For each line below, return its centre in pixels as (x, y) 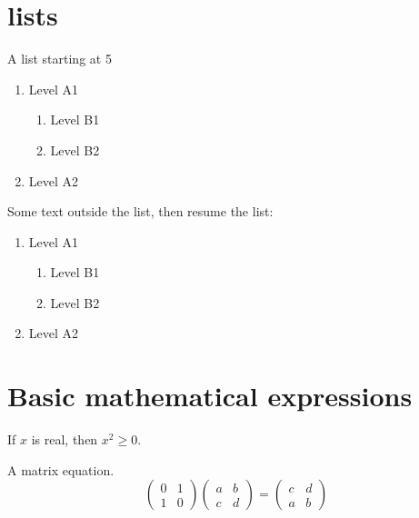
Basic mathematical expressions (210, 396)
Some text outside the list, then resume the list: (140, 211)
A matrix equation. (61, 469)
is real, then (65, 439)
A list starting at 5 (60, 59)
